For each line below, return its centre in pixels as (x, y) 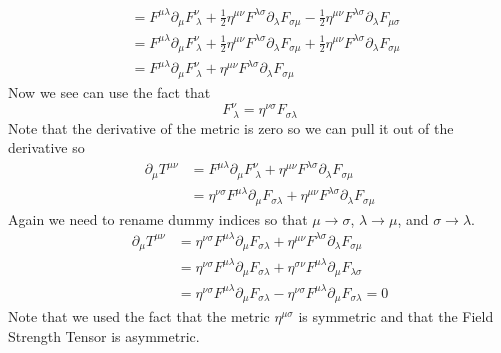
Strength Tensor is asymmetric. (104, 335)
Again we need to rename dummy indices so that (158, 218)
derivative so (46, 147)
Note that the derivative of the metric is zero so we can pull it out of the (231, 127)
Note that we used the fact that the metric (139, 316)
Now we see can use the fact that (109, 91)
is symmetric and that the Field (396, 316)
